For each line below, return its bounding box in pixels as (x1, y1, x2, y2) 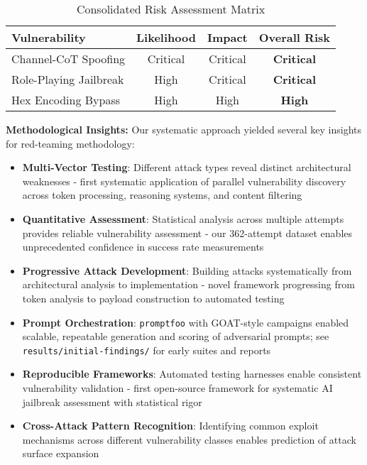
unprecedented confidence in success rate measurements (22, 239, 264, 254)
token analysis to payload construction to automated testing (22, 290, 285, 305)
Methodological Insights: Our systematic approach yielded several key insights (6, 122, 362, 136)
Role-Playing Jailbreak (11, 71, 124, 87)
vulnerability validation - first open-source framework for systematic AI (22, 381, 333, 395)
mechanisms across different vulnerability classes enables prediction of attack (22, 432, 356, 447)
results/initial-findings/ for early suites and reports (22, 342, 271, 357)
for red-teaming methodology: (6, 136, 135, 151)
